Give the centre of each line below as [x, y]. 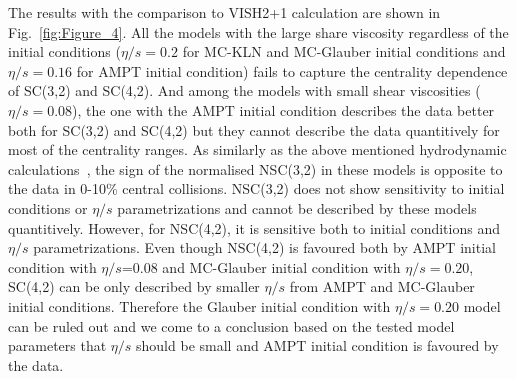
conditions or [48, 207]
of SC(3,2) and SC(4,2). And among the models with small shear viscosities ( [244, 90]
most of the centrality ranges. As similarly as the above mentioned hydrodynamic [257, 149]
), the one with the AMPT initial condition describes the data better [283, 109]
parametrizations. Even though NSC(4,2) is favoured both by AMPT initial [264, 247]
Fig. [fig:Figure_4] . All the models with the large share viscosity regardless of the [258, 31]
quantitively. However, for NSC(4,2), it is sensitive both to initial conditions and [254, 227]
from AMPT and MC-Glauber [382, 286]
